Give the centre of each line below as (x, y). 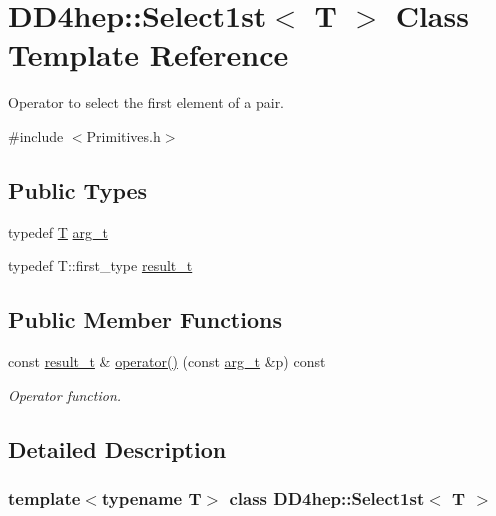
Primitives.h (123, 135)
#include (36, 135)
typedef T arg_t (58, 231)
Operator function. (65, 394)
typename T (151, 497)
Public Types (78, 189)
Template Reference (148, 54)
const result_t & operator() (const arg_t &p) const (167, 361)
